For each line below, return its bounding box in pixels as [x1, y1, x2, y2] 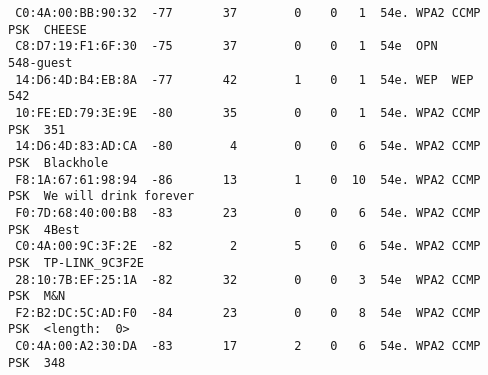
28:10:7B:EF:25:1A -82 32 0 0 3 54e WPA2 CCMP [15, 272, 481, 287]
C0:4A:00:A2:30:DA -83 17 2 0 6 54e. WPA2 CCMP [15, 339, 481, 354]
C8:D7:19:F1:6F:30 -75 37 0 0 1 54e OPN [15, 39, 438, 54]
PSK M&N [8, 289, 66, 304]
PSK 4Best [8, 222, 80, 237]
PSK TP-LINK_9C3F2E [8, 255, 145, 270]
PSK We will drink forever [8, 189, 195, 204]
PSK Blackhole [8, 155, 109, 170]
